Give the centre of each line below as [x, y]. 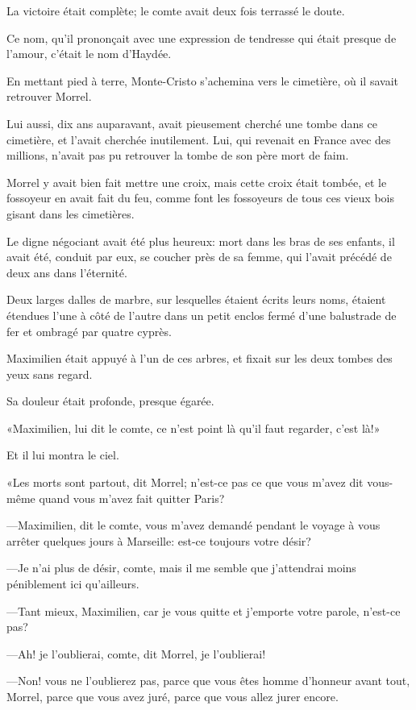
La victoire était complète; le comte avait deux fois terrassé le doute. [176, 10]
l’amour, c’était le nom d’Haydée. [89, 54]
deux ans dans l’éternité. [67, 272]
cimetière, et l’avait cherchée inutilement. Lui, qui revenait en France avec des [199, 139]
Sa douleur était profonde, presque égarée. [110, 401]
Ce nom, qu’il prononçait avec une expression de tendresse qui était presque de [202, 37]
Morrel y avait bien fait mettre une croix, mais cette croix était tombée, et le [197, 182]
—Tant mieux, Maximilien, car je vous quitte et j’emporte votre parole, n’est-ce [204, 610]
